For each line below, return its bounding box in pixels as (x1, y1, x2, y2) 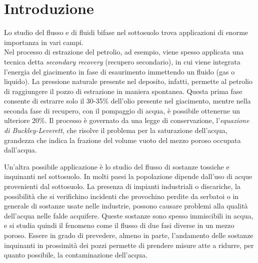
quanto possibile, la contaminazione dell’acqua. (4, 249, 147, 260)
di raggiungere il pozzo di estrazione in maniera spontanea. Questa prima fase (4, 85, 242, 96)
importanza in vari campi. (4, 36, 83, 47)
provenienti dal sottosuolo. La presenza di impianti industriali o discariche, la (4, 181, 240, 191)
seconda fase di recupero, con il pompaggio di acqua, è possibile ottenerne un (4, 105, 240, 115)
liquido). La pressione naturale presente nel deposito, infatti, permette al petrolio (4, 76, 252, 86)
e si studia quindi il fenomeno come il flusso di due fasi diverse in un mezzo (4, 220, 234, 230)
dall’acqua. (4, 144, 37, 155)
